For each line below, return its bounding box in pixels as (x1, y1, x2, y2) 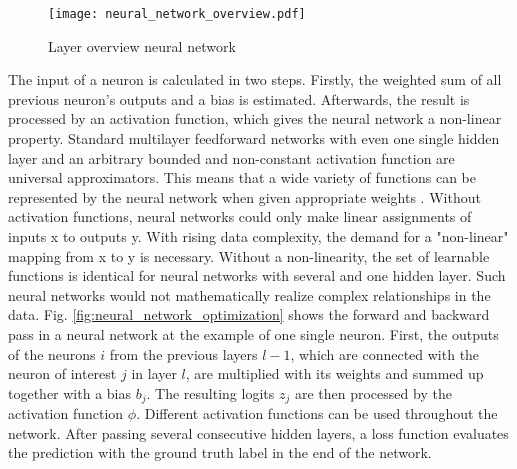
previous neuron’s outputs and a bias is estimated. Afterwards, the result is (8, 88, 470, 109)
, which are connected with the (290, 343, 480, 364)
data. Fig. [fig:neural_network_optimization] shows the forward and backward (8, 304, 490, 325)
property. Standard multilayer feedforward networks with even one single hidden (8, 128, 500, 149)
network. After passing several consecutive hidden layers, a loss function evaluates (8, 422, 509, 443)
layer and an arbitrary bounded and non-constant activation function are (8, 147, 455, 168)
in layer (131, 363, 177, 384)
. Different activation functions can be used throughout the (136, 403, 498, 424)
